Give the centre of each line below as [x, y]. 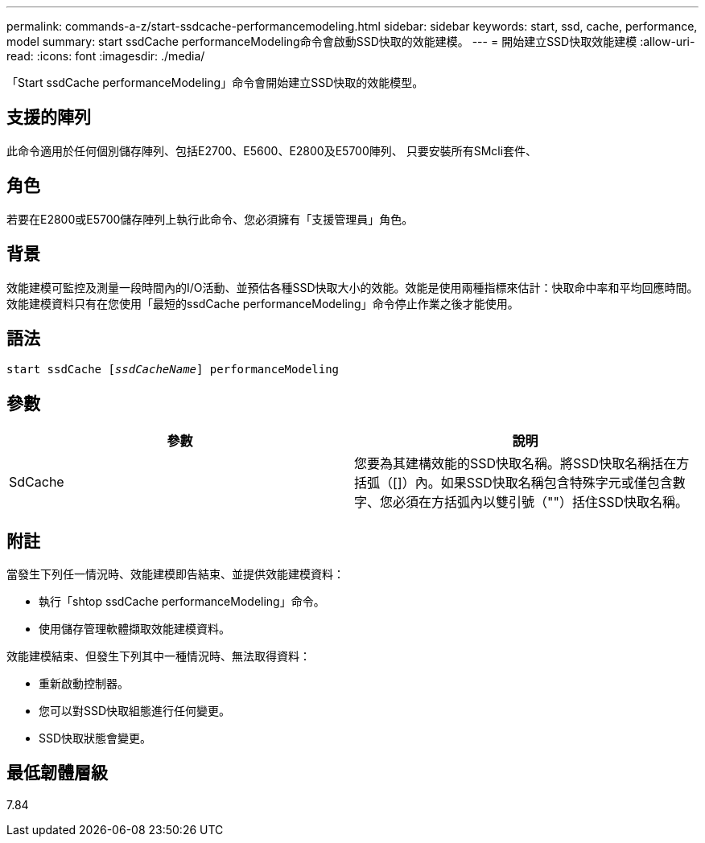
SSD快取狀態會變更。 [95, 738]
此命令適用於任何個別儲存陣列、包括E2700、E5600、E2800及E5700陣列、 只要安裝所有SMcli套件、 [272, 150]
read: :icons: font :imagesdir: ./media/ [106, 56]
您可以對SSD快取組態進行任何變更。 [135, 711]
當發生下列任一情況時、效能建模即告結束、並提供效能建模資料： [175, 574]
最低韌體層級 [57, 773]
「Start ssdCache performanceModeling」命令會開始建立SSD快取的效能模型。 [215, 82]
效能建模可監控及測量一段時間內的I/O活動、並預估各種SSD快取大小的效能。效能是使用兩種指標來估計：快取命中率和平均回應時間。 [352, 287]
